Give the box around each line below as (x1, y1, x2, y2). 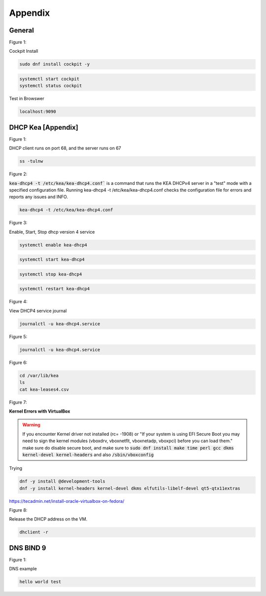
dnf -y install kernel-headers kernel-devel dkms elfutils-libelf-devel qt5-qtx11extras (19, 486, 241, 491)
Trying (9, 465, 22, 471)
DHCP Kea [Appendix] (9, 123, 78, 132)
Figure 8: (9, 507, 28, 513)
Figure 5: (9, 333, 27, 340)
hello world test (19, 579, 62, 585)
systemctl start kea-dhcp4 (19, 257, 85, 262)
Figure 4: (9, 299, 28, 305)
